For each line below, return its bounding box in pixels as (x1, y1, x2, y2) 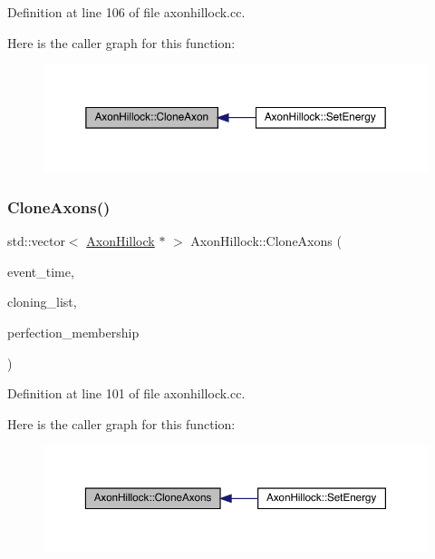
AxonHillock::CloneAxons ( (190, 231, 342, 250)
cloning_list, (7, 292, 77, 311)
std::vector (7, 231, 65, 250)
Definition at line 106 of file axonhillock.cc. (7, 3, 246, 21)
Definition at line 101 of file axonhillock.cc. (7, 384, 246, 403)
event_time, (7, 261, 74, 280)
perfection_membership (7, 322, 140, 341)
